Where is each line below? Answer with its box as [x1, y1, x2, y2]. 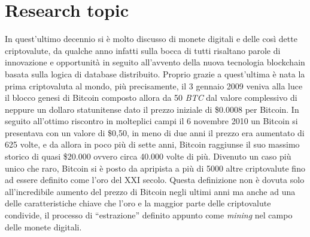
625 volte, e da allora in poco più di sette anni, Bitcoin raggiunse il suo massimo [5, 138, 300, 151]
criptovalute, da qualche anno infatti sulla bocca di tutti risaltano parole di [5, 44, 281, 56]
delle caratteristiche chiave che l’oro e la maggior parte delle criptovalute [5, 197, 271, 209]
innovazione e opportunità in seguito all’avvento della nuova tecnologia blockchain [5, 56, 305, 68]
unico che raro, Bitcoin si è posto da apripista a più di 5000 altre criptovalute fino [5, 161, 305, 174]
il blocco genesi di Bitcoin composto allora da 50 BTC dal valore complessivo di [5, 91, 297, 104]
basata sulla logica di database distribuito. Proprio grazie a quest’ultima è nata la [5, 67, 305, 80]
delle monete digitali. [5, 220, 82, 233]
